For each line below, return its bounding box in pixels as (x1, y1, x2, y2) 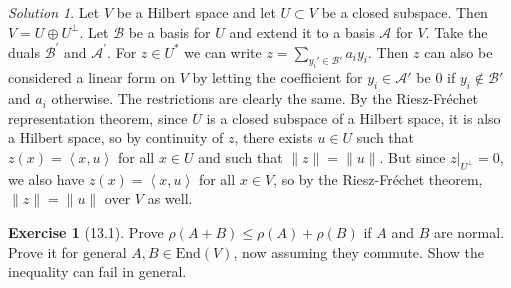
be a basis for (128, 21, 211, 42)
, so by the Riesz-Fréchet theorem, (273, 168, 483, 189)
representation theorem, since (8, 107, 188, 128)
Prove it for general (8, 241, 127, 262)
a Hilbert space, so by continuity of (8, 127, 224, 148)
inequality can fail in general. (8, 261, 187, 282)
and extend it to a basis (229, 21, 375, 42)
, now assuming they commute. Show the (233, 241, 485, 262)
